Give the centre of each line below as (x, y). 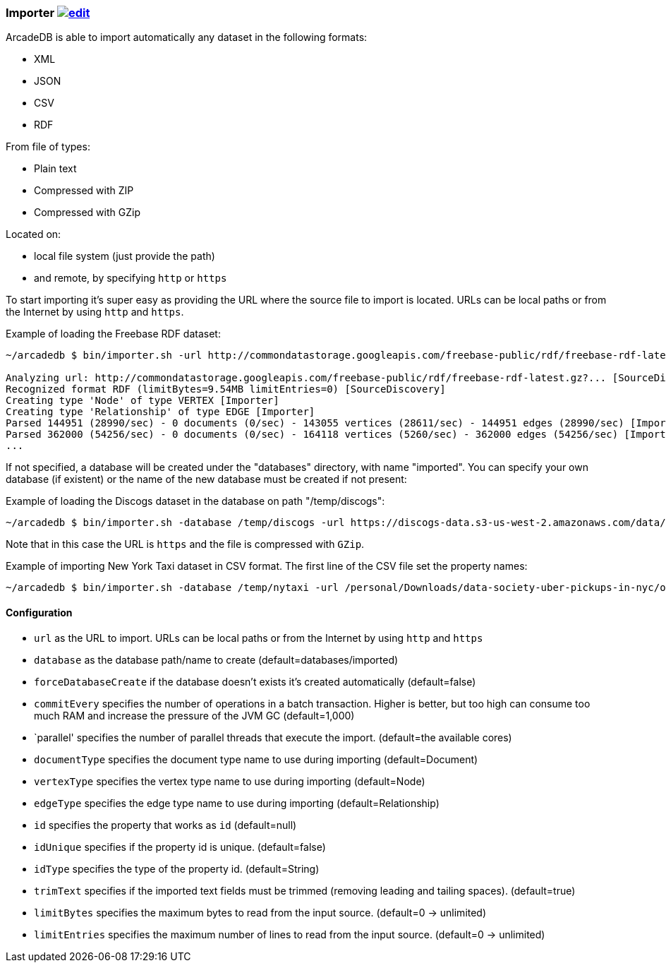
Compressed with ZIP (84, 191)
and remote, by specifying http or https (131, 278)
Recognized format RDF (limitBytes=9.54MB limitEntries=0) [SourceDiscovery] (226, 389)
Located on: (34, 234)
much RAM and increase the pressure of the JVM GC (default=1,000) (194, 715)
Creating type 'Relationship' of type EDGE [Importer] (161, 412)
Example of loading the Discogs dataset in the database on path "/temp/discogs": (195, 501)
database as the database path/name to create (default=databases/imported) (216, 659)
